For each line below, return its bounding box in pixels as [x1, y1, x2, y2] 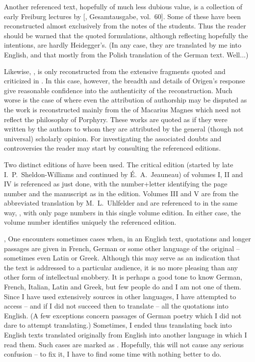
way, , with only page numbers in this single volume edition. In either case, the [4, 207, 241, 217]
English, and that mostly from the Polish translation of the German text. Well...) [4, 49, 249, 59]
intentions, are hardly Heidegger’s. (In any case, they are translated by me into [4, 40, 241, 50]
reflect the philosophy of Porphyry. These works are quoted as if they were [4, 114, 228, 124]
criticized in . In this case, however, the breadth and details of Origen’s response [4, 76, 245, 86]
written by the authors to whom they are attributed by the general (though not [4, 124, 244, 134]
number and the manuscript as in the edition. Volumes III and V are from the [4, 188, 239, 198]
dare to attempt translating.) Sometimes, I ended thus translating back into [4, 320, 232, 330]
